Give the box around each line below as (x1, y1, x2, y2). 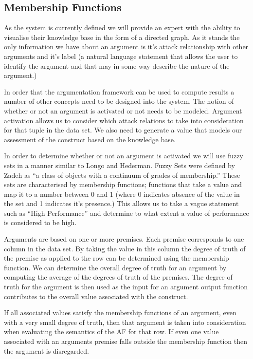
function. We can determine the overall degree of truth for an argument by (4, 262, 227, 272)
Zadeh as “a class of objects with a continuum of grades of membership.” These (4, 170, 240, 180)
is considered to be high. (4, 217, 77, 227)
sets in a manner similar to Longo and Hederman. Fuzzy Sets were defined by (4, 160, 235, 170)
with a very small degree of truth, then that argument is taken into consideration (4, 317, 246, 327)
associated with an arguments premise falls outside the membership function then (4, 336, 247, 346)
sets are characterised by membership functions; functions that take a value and (4, 179, 242, 189)
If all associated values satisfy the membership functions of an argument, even (4, 307, 236, 318)
